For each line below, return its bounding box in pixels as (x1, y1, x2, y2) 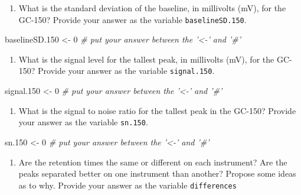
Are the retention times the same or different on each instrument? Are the (18, 155, 287, 168)
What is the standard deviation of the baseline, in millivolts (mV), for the (18, 2, 286, 14)
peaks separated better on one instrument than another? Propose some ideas (18, 167, 296, 180)
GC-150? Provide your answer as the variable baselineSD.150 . (18, 13, 247, 25)
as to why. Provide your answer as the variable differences (18, 178, 237, 191)
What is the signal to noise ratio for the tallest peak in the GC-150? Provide (18, 104, 296, 116)
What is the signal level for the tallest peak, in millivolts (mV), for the (18, 53, 274, 65)
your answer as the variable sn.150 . (18, 116, 148, 128)
